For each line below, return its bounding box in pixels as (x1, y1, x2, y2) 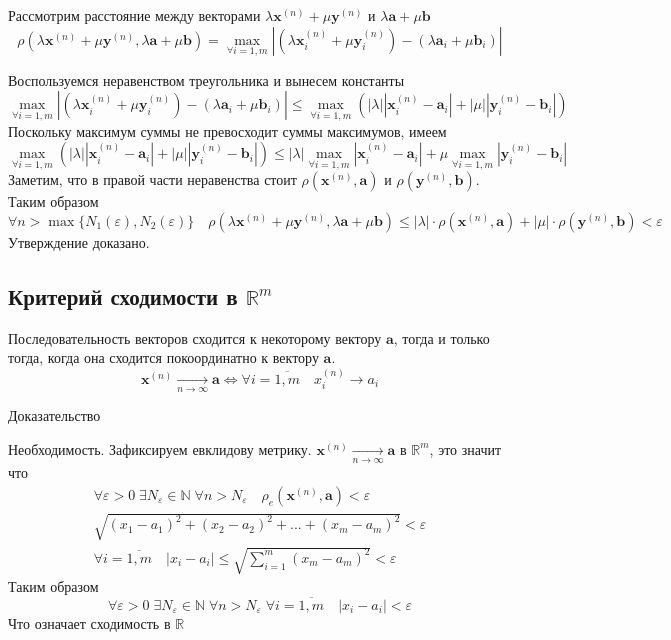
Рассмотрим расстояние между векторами (8, 5, 261, 25)
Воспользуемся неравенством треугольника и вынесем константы (8, 69, 405, 90)
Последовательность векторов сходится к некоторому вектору (8, 327, 382, 348)
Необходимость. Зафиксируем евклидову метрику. (8, 438, 312, 459)
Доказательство (8, 405, 101, 426)
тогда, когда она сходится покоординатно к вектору (8, 347, 319, 368)
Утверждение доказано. (8, 232, 150, 253)
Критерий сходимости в (8, 281, 238, 312)
